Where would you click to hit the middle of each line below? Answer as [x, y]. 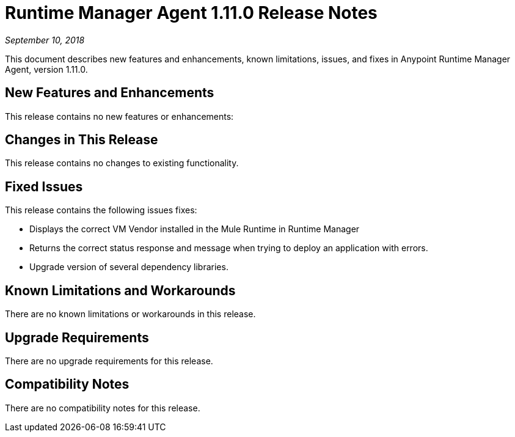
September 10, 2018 [45, 40]
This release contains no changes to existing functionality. [122, 163]
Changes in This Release [82, 140]
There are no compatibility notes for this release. [103, 408]
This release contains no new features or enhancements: [119, 116]
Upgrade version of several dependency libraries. [129, 267]
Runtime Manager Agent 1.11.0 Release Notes [191, 13]
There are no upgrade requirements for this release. [109, 361]
